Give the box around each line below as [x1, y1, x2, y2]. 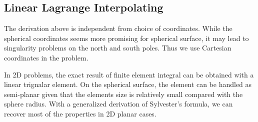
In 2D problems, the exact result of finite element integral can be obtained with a [4, 69, 254, 79]
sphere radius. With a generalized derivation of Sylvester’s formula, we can [4, 98, 233, 109]
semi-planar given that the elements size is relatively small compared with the [4, 88, 243, 99]
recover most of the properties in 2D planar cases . [4, 108, 156, 118]
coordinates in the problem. [4, 52, 88, 62]
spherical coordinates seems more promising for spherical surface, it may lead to [4, 32, 249, 43]
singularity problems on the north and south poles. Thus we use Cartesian [4, 42, 231, 53]
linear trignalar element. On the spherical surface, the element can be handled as [4, 79, 252, 89]
